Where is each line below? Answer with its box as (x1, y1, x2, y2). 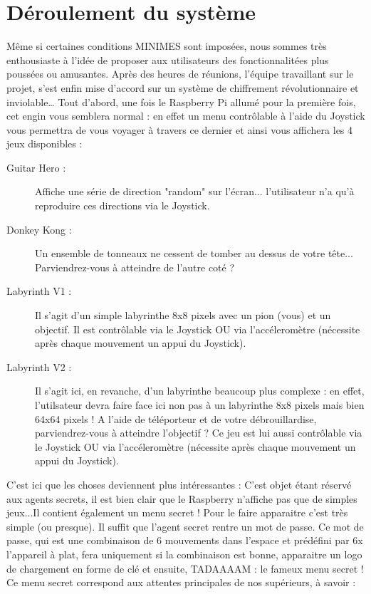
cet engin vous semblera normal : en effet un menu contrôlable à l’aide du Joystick (6, 108, 365, 123)
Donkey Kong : (6, 222, 72, 236)
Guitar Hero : (6, 160, 66, 174)
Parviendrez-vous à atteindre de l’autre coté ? (35, 259, 235, 274)
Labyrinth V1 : (6, 283, 72, 298)
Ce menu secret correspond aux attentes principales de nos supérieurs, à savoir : (6, 575, 356, 590)
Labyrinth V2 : (6, 359, 72, 374)
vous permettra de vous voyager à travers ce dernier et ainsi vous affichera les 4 (6, 122, 353, 137)
